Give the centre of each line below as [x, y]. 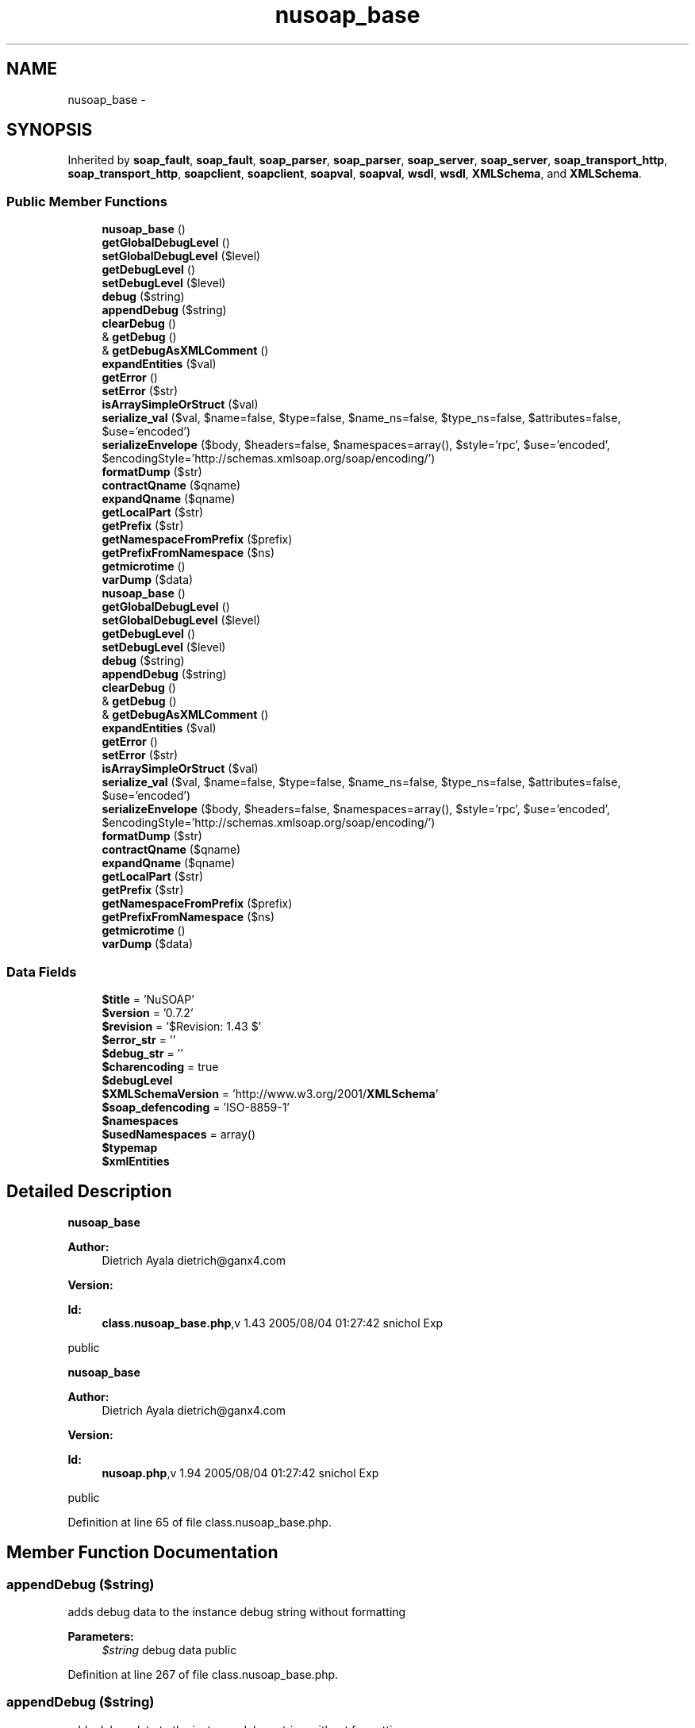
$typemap [130, 1147]
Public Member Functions [87, 201]
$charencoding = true [160, 1066]
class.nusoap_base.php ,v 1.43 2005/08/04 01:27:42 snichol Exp [273, 1323]
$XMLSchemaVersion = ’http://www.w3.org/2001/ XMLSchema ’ [270, 1093]
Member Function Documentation [142, 1553]
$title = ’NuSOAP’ [148, 999]
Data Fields [42, 972]
